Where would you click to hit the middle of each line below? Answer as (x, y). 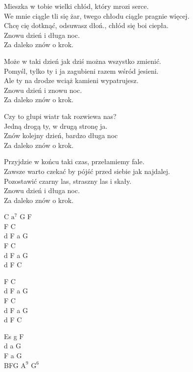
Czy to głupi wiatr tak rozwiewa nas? (60, 116)
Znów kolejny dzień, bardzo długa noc (61, 135)
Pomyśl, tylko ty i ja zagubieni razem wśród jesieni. (81, 71)
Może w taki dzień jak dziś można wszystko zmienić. (83, 61)
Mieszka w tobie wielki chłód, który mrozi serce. (76, 6)
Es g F (14, 336)
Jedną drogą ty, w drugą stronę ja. (56, 126)
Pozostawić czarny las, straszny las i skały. (68, 181)
